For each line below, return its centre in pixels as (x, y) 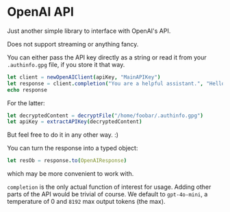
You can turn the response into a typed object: (73, 148)
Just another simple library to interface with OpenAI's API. (89, 31)
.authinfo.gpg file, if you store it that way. (66, 64)
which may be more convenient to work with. (71, 174)
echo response (27, 90)
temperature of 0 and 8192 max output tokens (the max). (86, 202)
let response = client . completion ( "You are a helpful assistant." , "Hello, (117, 83)
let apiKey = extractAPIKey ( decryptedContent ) (75, 122)
